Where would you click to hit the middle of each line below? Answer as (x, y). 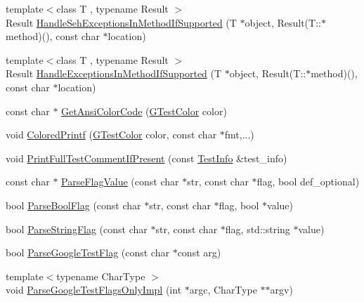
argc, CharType (223, 290)
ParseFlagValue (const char (120, 182)
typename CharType (101, 276)
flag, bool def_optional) (308, 182)
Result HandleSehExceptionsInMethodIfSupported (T (121, 22)
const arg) (199, 252)
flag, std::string (258, 229)
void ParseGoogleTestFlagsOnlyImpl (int (94, 290)
